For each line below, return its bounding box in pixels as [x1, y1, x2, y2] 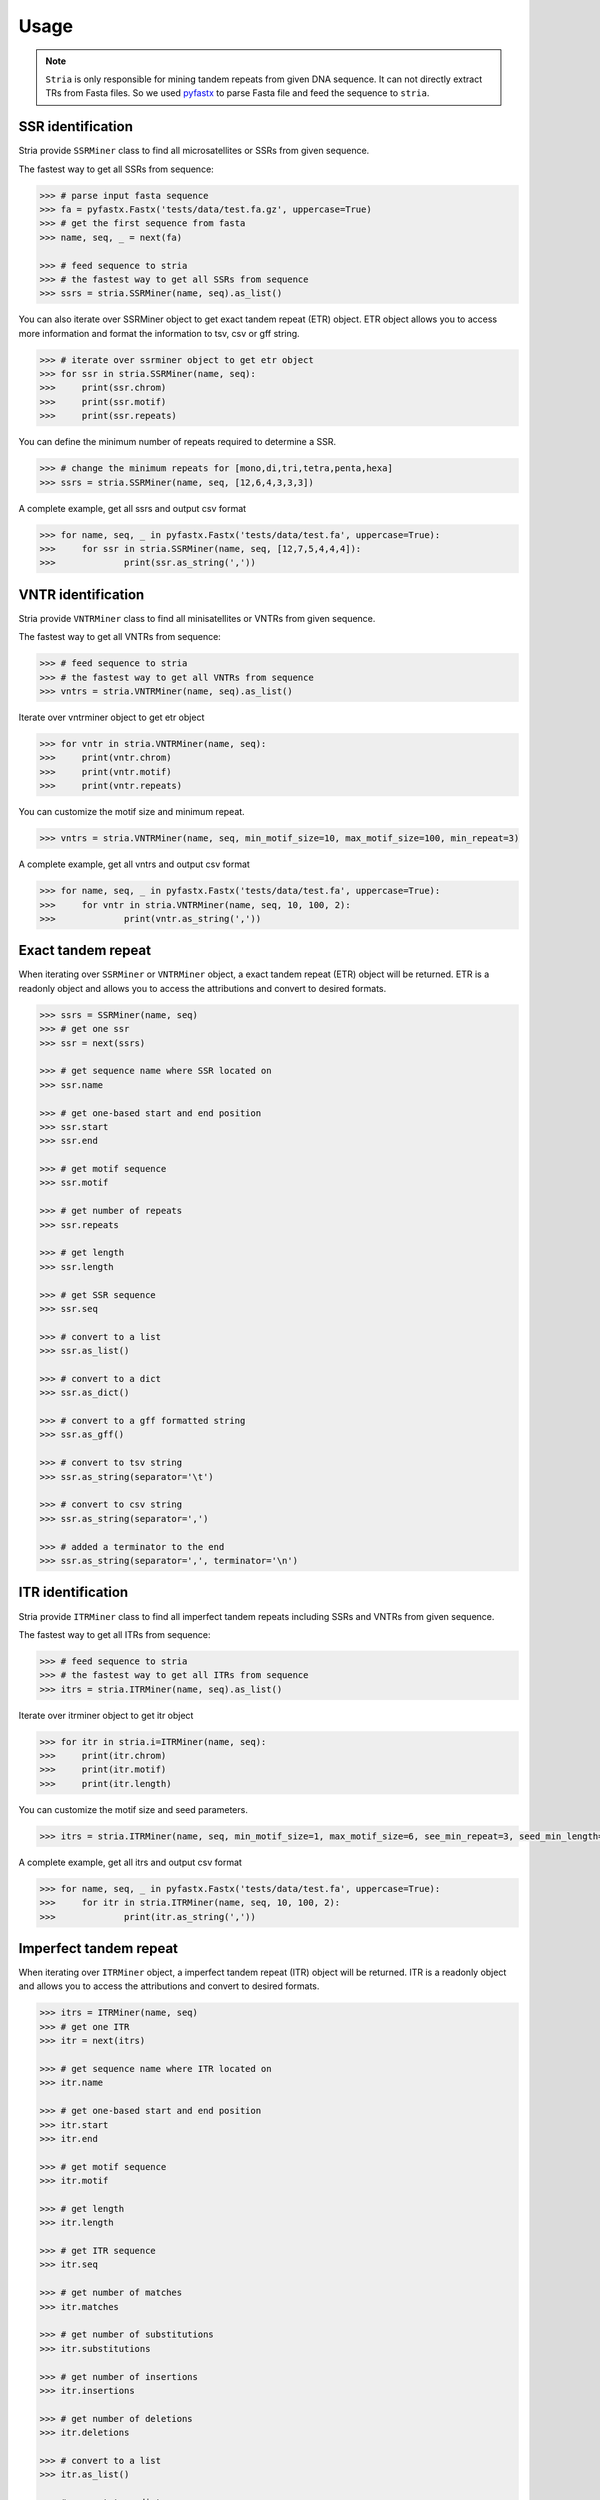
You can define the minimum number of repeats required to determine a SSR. [18, 436, 337, 448]
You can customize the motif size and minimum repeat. [18, 806, 245, 818]
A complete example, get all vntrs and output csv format [18, 858, 250, 870]
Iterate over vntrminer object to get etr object [18, 711, 205, 724]
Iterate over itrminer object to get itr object [18, 1709, 194, 1721]
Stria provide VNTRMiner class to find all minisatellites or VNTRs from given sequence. [18, 612, 376, 624]
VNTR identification [18, 586, 145, 603]
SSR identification [18, 118, 134, 135]
